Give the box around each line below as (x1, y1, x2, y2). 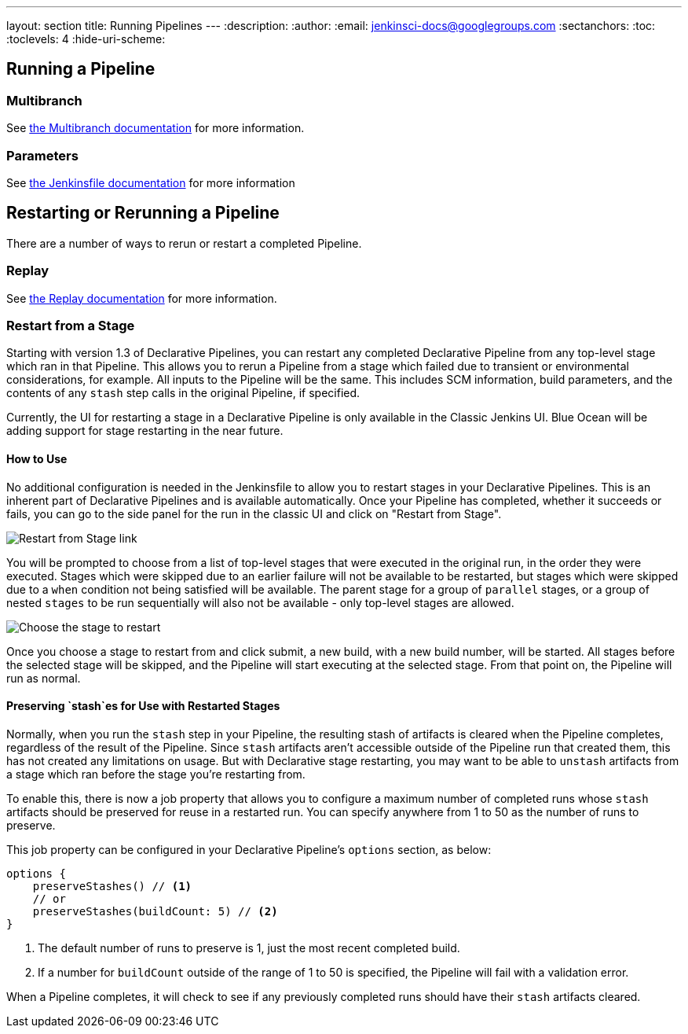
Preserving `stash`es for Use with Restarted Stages (6, 699, 280, 713)
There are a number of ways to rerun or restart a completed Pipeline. (6, 236, 362, 250)
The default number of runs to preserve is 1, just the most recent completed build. (38, 940, 460, 955)
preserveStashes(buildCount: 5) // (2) (32, 904, 278, 918)
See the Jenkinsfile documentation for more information (6, 175, 295, 190)
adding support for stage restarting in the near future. (6, 424, 284, 438)
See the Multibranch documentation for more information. (6, 121, 305, 135)
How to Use (6, 451, 68, 465)
